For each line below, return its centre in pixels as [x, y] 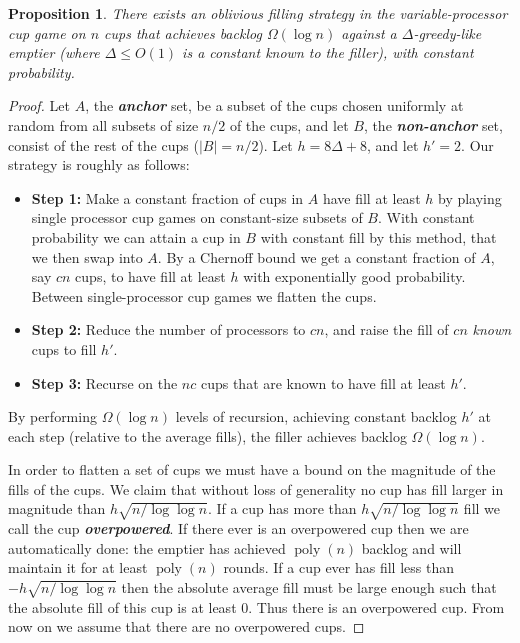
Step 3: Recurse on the [104, 382]
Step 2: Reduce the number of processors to [168, 329]
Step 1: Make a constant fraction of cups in [167, 197]
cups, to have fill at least [150, 276]
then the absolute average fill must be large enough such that [309, 587]
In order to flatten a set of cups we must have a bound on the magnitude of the [252, 469]
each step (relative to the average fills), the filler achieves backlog [207, 435]
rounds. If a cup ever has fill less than [338, 567]
